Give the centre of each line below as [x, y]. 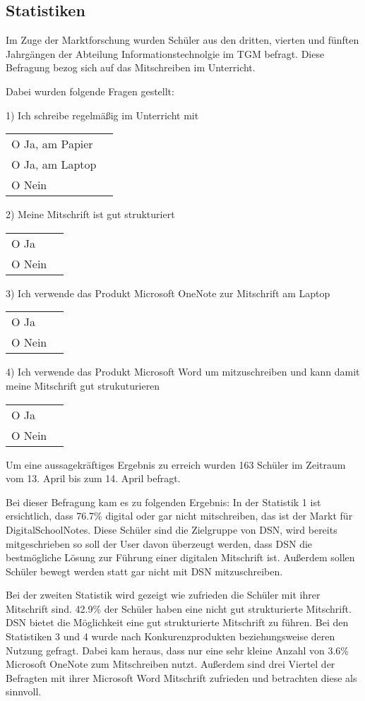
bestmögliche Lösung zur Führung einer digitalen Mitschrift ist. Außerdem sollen [180, 557]
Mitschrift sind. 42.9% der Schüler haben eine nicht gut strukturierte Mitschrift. [179, 608]
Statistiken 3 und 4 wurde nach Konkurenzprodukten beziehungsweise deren [170, 636]
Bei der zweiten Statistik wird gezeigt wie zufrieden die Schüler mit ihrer [163, 595]
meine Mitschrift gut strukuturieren [83, 385]
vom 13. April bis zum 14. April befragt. [93, 478]
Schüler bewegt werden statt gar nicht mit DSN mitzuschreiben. [144, 571]
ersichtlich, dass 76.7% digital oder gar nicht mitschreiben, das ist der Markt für [179, 516]
